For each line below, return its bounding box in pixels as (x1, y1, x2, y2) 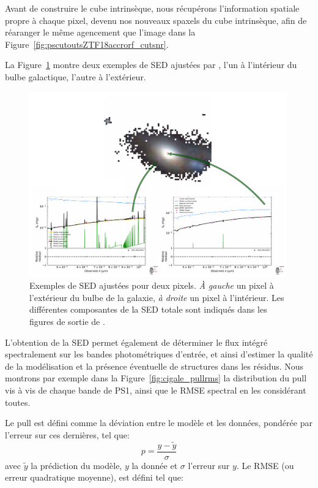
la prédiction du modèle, (31, 459, 122, 471)
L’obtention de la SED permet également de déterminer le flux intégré (5, 335, 268, 348)
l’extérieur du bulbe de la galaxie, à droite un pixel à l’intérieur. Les (29, 291, 284, 303)
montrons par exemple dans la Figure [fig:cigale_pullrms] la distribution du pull (5, 372, 307, 384)
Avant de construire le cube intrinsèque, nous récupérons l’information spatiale (5, 2, 300, 14)
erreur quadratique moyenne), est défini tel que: (5, 471, 183, 484)
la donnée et (131, 459, 178, 471)
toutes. (5, 395, 31, 408)
